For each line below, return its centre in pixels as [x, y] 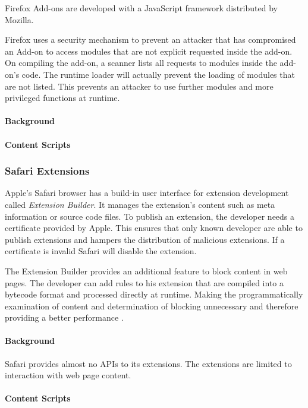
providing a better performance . [64, 317]
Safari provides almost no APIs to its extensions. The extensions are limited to [148, 363]
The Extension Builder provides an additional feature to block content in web [146, 271]
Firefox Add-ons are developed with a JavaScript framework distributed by [141, 8]
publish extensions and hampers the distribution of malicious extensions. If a [145, 239]
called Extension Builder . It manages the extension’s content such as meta [140, 204]
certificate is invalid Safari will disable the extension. [101, 251]
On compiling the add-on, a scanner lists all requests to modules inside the [141, 63]
